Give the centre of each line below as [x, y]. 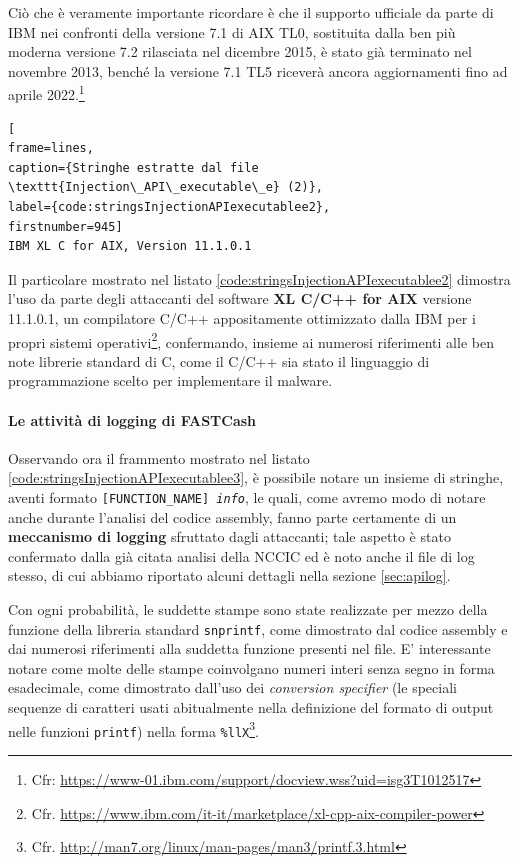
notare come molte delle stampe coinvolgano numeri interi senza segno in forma [251, 667]
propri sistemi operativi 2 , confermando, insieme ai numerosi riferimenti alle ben [251, 340]
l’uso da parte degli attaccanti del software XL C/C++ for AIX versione [240, 298]
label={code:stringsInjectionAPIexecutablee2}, [169, 207]
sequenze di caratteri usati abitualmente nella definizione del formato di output [251, 707]
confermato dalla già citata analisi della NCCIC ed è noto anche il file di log [241, 555]
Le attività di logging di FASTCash [132, 419]
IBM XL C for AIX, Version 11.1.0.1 [130, 246]
